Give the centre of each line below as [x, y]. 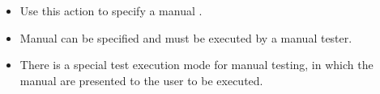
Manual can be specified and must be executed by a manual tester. [186, 37]
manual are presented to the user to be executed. [141, 80]
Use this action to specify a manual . [111, 10]
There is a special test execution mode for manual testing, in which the [196, 65]
